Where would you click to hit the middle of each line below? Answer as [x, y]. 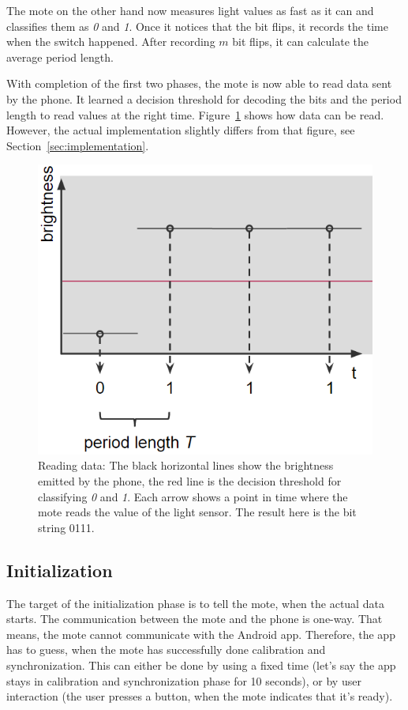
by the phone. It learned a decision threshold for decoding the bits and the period [204, 98]
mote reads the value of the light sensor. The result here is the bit [197, 512]
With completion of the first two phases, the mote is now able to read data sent [199, 83]
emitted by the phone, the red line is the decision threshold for [190, 481]
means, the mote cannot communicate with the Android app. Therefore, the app [201, 634]
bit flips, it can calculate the [301, 42]
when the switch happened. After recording [111, 42]
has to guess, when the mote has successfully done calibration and [166, 650]
